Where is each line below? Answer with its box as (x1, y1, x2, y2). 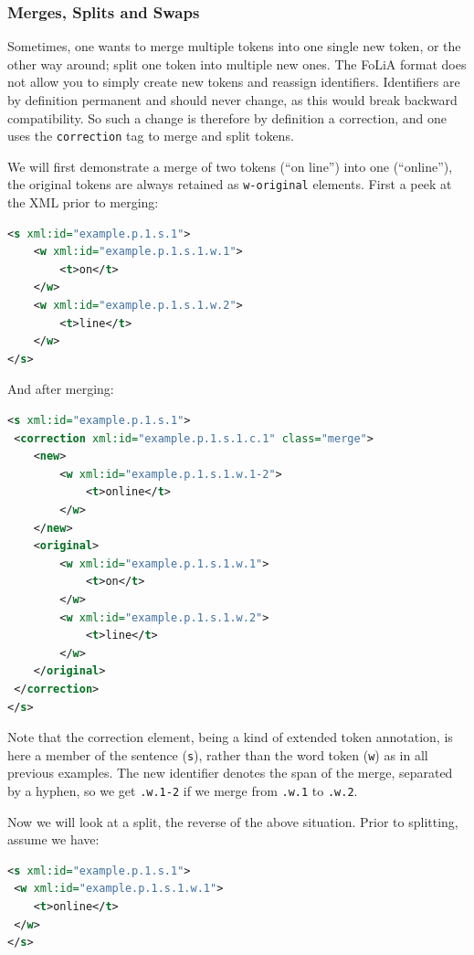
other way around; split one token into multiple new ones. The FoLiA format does (7, 54, 467, 73)
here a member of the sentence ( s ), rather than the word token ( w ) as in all (7, 745, 428, 764)
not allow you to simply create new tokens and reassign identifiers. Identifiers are (7, 72, 460, 91)
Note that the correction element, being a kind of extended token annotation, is (7, 727, 453, 747)
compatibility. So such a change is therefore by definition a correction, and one (7, 108, 447, 127)
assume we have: (7, 830, 100, 849)
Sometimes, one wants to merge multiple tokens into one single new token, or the (7, 37, 461, 56)
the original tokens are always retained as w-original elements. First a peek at (7, 175, 452, 194)
